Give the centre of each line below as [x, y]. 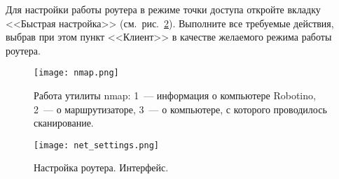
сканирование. [64, 123]
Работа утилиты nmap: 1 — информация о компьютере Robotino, [175, 95]
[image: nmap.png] [76, 73]
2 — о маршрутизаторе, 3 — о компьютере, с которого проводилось [180, 109]
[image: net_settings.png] [96, 145]
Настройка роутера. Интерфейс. [101, 167]
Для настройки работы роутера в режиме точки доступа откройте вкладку [163, 9]
